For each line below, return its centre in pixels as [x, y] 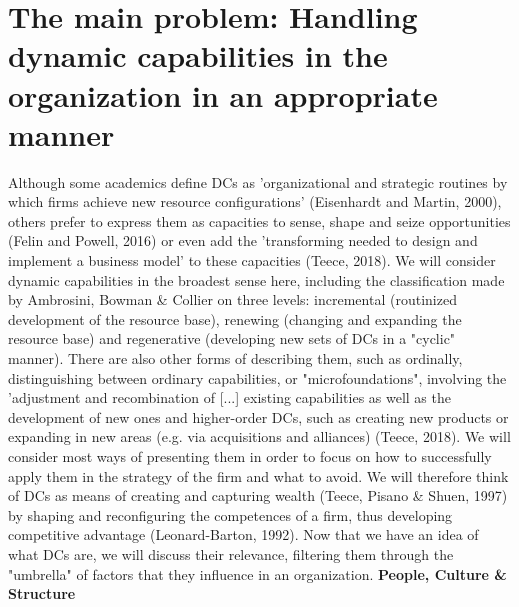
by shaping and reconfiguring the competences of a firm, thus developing [230, 514]
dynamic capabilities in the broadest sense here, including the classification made [256, 279]
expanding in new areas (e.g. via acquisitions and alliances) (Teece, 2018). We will [259, 436]
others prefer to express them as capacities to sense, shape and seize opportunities [259, 220]
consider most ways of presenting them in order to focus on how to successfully [250, 456]
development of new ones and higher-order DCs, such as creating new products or [258, 416]
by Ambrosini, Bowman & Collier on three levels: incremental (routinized [232, 299]
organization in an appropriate [223, 94]
